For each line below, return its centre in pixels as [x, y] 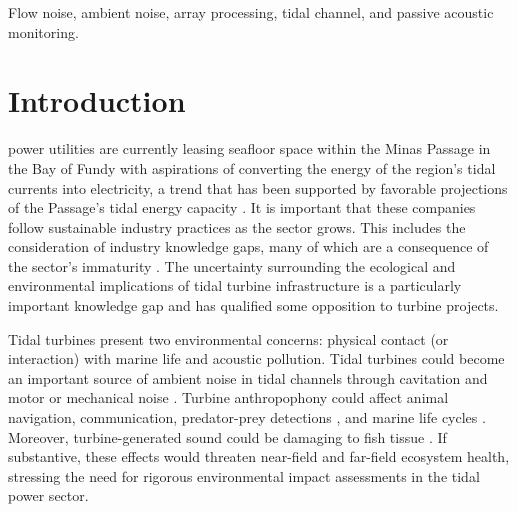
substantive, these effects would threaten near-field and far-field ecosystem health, [259, 456]
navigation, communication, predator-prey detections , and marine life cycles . [247, 417]
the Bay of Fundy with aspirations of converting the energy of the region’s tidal [252, 167]
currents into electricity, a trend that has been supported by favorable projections [258, 187]
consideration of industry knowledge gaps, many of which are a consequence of [248, 246]
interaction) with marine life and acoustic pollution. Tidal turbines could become [256, 358]
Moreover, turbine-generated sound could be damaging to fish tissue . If [227, 436]
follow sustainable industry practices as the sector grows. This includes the [237, 226]
